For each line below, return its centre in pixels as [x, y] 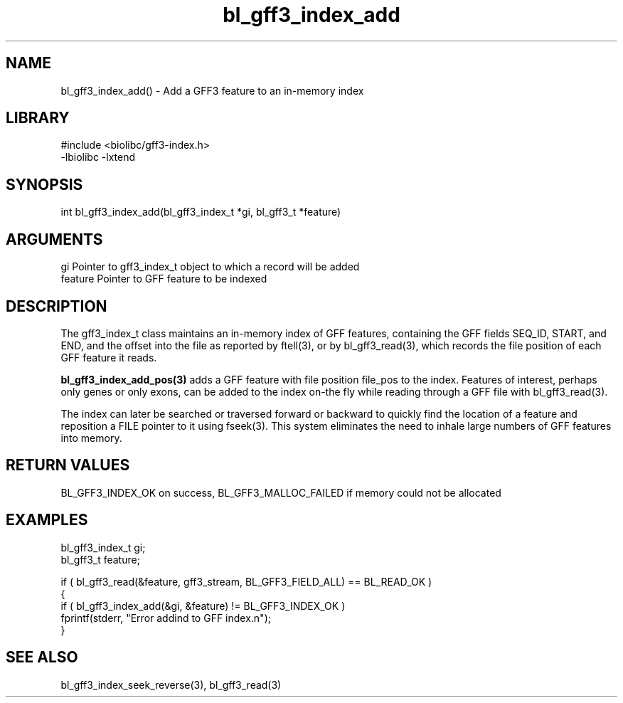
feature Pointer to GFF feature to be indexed [164, 279]
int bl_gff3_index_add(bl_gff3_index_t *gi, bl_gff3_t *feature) [201, 212]
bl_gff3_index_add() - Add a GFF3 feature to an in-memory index [212, 90]
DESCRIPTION [57, 306]
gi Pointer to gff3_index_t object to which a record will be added [210, 267]
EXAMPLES [47, 520]
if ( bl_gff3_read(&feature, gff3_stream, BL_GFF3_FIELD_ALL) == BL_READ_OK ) [246, 581]
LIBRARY [38, 118]
